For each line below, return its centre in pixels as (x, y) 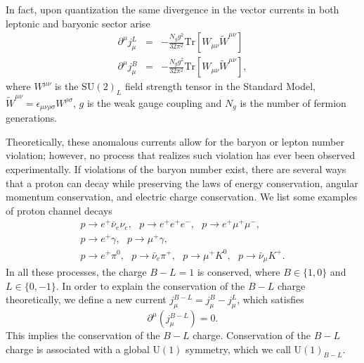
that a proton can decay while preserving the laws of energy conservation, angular (182, 183)
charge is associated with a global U (83, 349)
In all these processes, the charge (76, 272)
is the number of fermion (293, 102)
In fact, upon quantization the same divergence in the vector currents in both (173, 9)
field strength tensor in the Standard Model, (220, 86)
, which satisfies (271, 299)
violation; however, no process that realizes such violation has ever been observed (181, 155)
